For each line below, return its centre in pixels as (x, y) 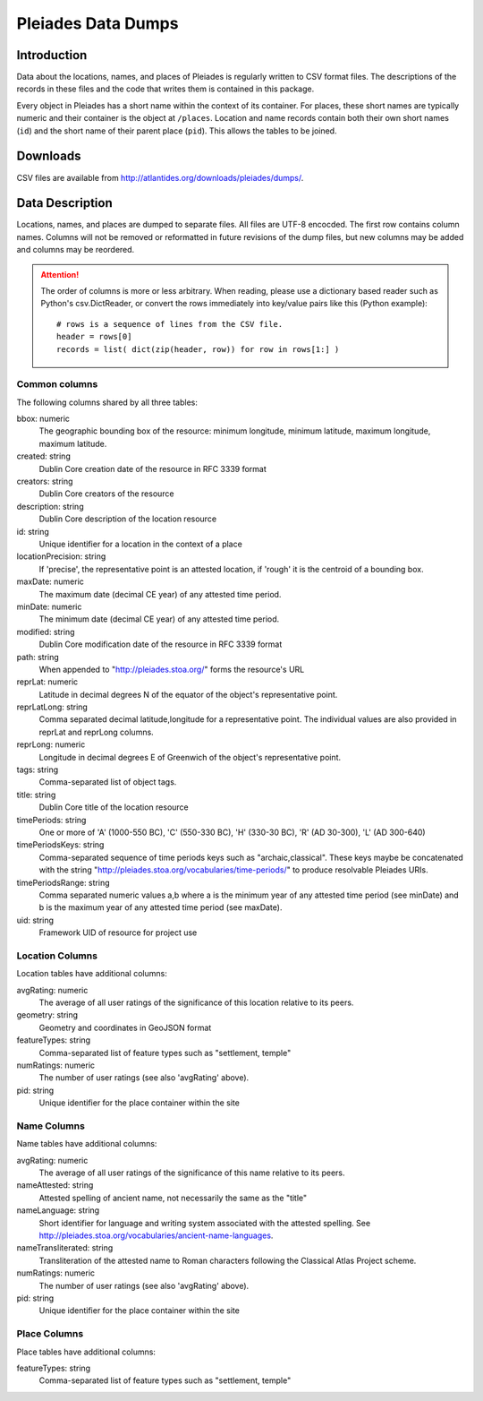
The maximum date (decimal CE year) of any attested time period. (160, 594)
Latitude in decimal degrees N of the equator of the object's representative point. (188, 694)
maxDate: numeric (51, 581)
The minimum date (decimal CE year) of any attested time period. (159, 619)
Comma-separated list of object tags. (108, 782)
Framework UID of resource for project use (118, 933)
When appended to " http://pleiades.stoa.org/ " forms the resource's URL (172, 669)
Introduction (52, 55)
